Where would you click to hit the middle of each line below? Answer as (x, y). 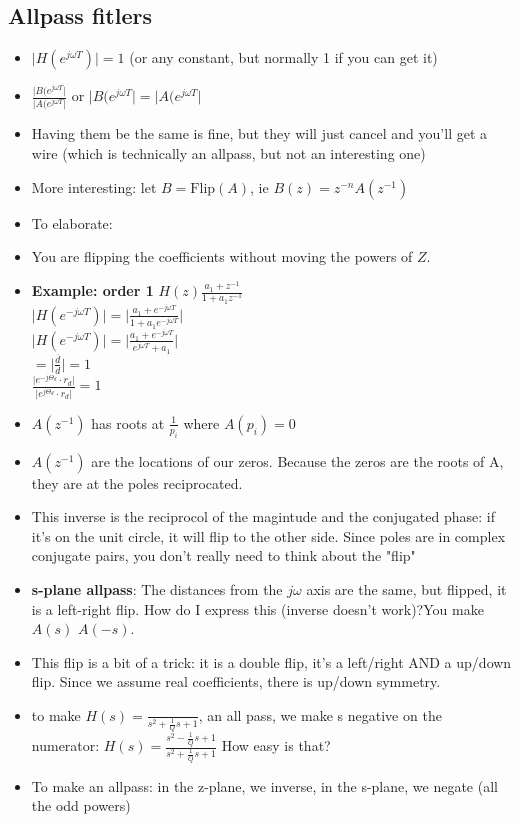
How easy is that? (276, 745)
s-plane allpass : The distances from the (157, 588)
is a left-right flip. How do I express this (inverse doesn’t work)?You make (257, 608)
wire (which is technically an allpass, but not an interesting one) (228, 153)
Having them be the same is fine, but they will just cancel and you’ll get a (259, 133)
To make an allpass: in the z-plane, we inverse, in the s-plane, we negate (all (264, 785)
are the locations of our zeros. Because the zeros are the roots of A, (297, 460)
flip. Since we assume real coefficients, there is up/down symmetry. (236, 681)
